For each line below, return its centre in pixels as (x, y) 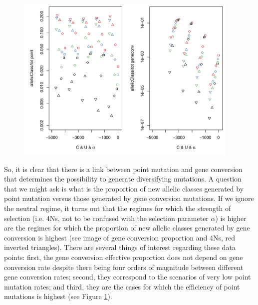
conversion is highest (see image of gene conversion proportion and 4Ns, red (120, 237)
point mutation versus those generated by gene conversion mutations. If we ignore (129, 198)
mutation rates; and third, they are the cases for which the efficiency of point (122, 286)
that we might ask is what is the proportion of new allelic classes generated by (124, 188)
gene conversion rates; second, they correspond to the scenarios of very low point (128, 277)
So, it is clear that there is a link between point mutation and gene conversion (123, 169)
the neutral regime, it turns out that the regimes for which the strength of (118, 208)
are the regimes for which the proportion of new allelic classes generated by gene (127, 228)
